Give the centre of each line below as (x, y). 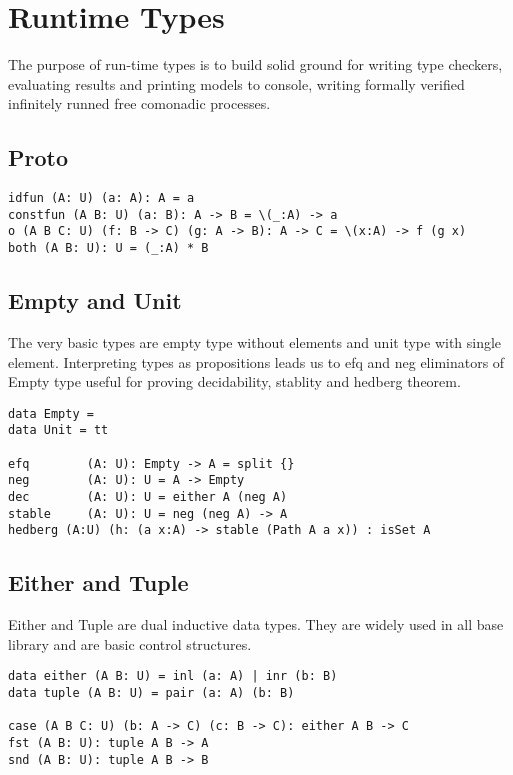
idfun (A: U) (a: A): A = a (101, 198)
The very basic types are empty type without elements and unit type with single (255, 341)
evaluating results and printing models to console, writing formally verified (236, 83)
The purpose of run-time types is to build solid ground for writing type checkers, (255, 64)
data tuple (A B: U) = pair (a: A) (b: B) (151, 693)
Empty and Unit (95, 300)
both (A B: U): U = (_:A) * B (108, 248)
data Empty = (51, 413)
